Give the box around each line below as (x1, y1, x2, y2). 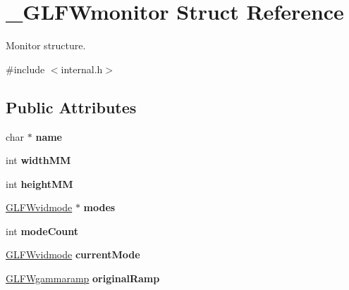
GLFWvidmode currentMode (6, 247, 140, 262)
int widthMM (6, 153, 71, 168)
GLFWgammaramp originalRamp (6, 271, 160, 286)
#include (6, 61, 45, 76)
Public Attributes (6, 96, 137, 118)
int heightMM (6, 176, 73, 191)
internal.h (61, 61, 103, 76)
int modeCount (6, 223, 79, 238)
